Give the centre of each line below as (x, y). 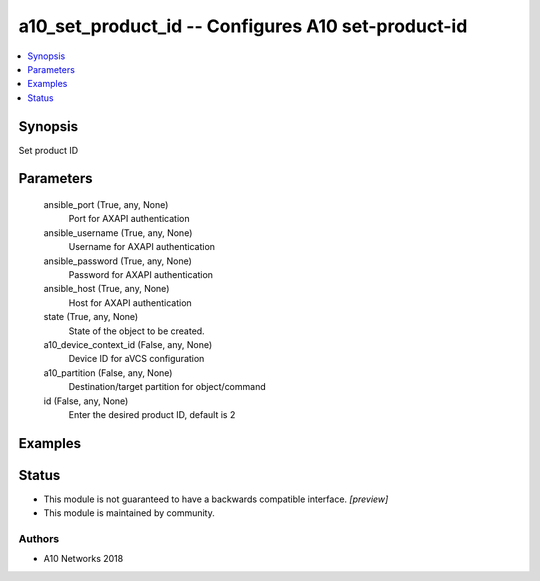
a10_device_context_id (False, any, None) (128, 344)
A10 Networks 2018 (83, 559)
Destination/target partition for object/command (167, 387)
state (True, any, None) (91, 317)
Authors (39, 538)
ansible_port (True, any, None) (106, 205)
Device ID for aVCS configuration (136, 359)
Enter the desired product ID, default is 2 (152, 414)
